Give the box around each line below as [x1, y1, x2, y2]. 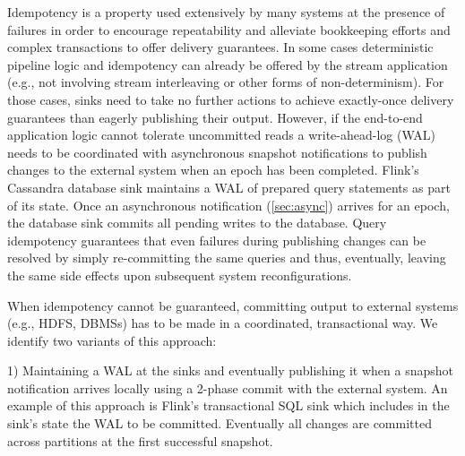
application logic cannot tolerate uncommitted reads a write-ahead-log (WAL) [7, 125, 435, 144]
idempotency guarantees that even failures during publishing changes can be [7, 230, 426, 249]
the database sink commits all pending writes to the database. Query [7, 213, 387, 232]
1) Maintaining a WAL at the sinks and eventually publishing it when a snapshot [7, 361, 454, 380]
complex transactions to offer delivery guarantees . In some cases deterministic [7, 38, 434, 56]
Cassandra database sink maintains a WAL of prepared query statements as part [7, 177, 451, 196]
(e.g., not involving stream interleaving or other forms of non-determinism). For [7, 73, 444, 91]
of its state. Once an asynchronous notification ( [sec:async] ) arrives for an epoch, [7, 195, 450, 214]
